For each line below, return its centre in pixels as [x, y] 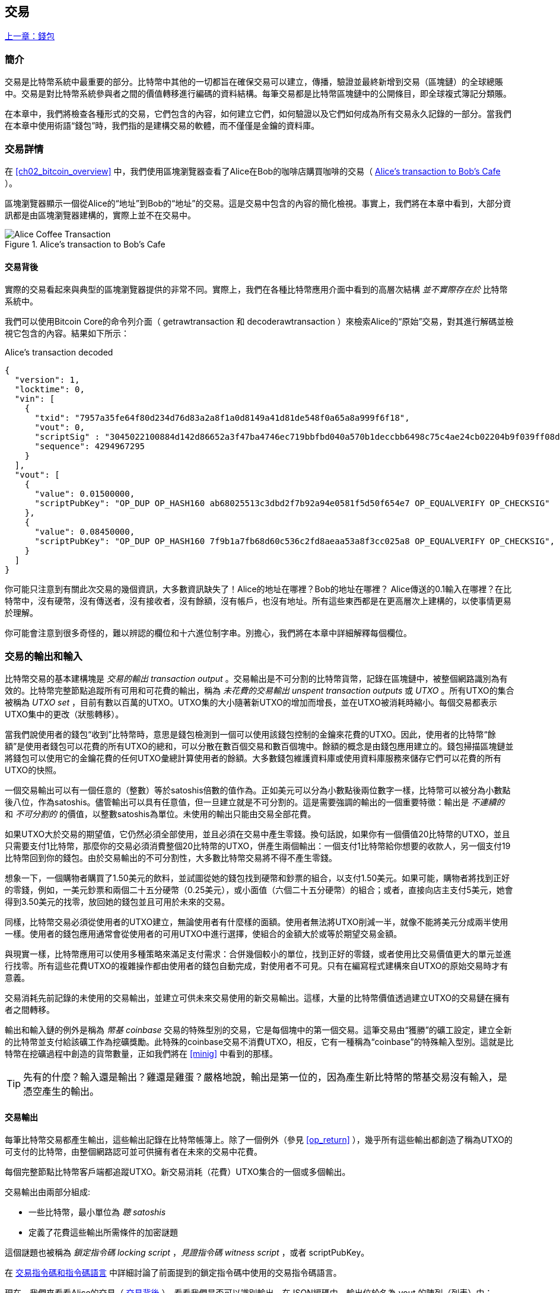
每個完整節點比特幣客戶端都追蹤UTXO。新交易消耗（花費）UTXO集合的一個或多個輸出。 [178, 1172]
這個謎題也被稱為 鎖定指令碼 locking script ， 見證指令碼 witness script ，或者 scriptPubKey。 [187, 1253]
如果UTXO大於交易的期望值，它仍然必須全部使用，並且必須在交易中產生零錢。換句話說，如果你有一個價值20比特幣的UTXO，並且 [257, 834]
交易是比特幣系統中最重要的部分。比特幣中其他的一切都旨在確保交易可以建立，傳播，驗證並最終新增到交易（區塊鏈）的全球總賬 [254, 82]
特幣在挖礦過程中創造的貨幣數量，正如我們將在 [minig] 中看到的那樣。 [141, 1053]
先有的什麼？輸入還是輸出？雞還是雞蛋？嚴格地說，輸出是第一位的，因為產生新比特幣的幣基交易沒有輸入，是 [265, 1077]
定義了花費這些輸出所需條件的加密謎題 [103, 1232]
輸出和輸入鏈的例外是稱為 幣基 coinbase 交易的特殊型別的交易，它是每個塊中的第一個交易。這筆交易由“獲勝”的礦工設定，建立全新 [258, 1030]
